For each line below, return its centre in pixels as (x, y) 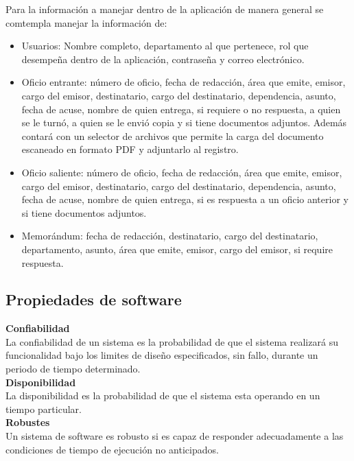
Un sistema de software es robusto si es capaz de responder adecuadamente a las (175, 436)
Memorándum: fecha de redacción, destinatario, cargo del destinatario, (170, 236)
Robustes (28, 422)
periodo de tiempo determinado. (73, 369)
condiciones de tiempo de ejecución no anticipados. (112, 449)
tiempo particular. (44, 409)
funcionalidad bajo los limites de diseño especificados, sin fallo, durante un (162, 355)
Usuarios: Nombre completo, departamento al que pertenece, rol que (165, 46)
